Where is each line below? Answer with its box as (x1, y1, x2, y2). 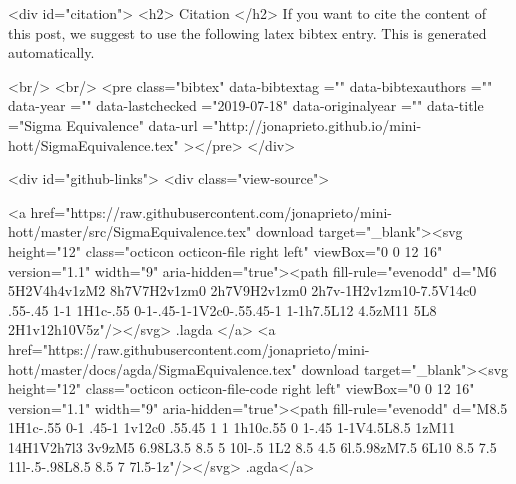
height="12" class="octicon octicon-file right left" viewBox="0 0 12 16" (8, 240, 443, 261)
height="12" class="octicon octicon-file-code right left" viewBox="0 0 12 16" (8, 378, 475, 399)
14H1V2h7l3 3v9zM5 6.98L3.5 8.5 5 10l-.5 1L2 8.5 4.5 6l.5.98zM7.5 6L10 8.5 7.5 (8, 436, 497, 457)
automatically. (8, 42, 95, 63)
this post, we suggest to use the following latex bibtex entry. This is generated (8, 22, 487, 43)
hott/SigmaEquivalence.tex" (8, 134, 179, 155)
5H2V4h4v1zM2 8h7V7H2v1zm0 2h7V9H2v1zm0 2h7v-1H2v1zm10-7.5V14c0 (8, 280, 477, 301)
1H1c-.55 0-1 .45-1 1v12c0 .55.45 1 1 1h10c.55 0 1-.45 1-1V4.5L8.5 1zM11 (8, 417, 456, 438)
